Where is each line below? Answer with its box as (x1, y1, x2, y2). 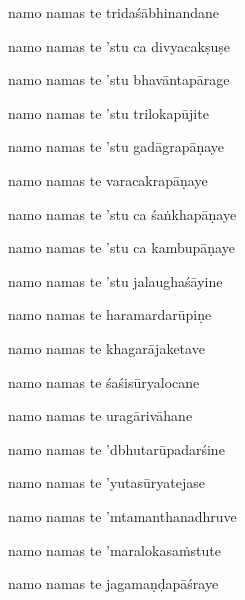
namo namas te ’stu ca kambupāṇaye (8, 237, 235, 258)
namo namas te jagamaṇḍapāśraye (8, 573, 219, 594)
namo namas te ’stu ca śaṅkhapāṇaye (8, 203, 237, 224)
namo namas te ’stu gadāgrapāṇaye (8, 136, 225, 157)
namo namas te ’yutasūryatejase (8, 472, 206, 493)
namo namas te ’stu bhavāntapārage (8, 69, 230, 90)
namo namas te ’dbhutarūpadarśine (8, 438, 225, 459)
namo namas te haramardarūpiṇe (8, 304, 212, 325)
